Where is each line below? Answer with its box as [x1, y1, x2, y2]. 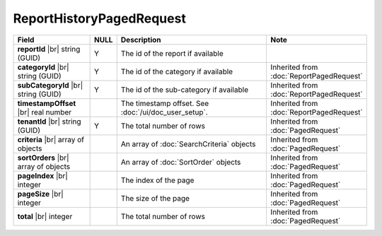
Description [120, 35, 161, 45]
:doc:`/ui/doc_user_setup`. [120, 107, 208, 117]
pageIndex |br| [17, 170, 69, 180]
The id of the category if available [120, 66, 233, 76]
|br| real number [17, 107, 72, 117]
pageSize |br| [17, 189, 64, 199]
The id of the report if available [120, 48, 224, 58]
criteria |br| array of [17, 134, 85, 144]
